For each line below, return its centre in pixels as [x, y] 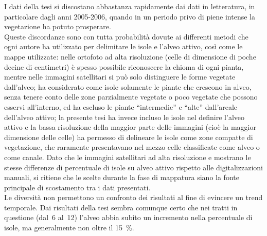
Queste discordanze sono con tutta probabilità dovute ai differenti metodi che [126, 36]
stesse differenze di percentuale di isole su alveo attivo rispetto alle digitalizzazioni [133, 167]
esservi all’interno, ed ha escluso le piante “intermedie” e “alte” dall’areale [121, 106]
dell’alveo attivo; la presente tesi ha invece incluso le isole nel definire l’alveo [124, 117]
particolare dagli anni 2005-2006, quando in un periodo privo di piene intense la [130, 16]
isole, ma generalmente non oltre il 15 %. [69, 228]
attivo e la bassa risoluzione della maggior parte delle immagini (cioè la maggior [130, 127]
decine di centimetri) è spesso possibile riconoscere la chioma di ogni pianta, [124, 66]
